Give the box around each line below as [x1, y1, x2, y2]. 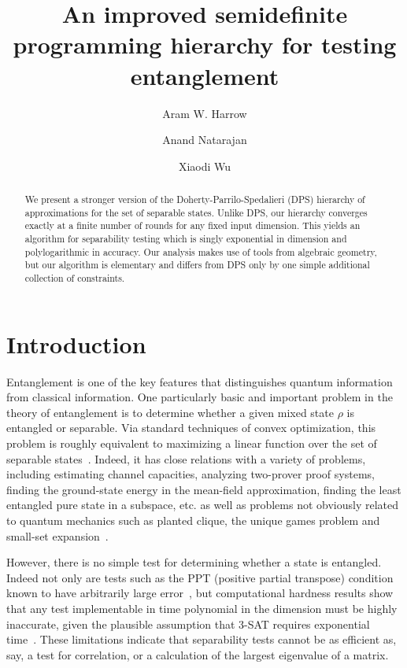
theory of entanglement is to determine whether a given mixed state [6, 404, 334, 420]
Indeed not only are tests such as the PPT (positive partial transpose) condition [6, 569, 394, 585]
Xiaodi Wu [178, 157, 231, 174]
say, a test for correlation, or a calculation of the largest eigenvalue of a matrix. [6, 646, 389, 662]
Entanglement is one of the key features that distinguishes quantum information [6, 373, 393, 389]
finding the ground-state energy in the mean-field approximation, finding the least [6, 481, 401, 497]
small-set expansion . [6, 527, 109, 544]
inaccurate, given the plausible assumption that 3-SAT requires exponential [6, 615, 370, 632]
